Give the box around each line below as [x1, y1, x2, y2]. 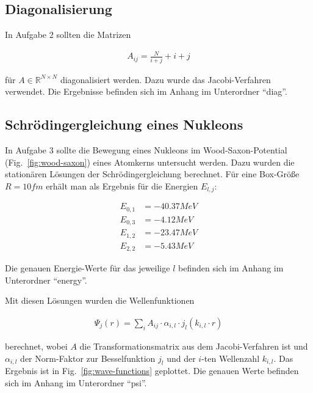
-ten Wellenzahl [201, 351, 260, 364]
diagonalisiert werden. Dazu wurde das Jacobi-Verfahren [60, 73, 271, 86]
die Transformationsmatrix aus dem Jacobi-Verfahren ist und [79, 340, 308, 353]
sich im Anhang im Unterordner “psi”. [5, 376, 147, 389]
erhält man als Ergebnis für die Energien [46, 179, 198, 192]
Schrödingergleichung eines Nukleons [5, 115, 243, 134]
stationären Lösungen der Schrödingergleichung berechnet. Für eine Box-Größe [5, 167, 300, 180]
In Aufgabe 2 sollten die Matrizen [5, 28, 131, 41]
